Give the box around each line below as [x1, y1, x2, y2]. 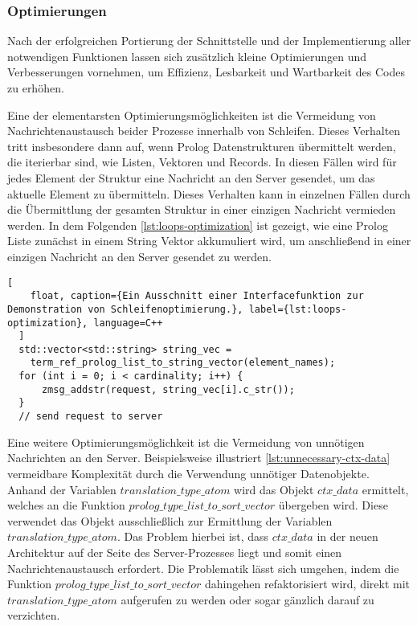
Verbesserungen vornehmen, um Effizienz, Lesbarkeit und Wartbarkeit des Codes [7, 63, 405, 80]
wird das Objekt [234, 481, 314, 497]
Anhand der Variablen [7, 481, 117, 497]
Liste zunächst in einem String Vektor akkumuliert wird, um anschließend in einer [7, 232, 411, 249]
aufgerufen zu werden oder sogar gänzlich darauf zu [121, 591, 374, 608]
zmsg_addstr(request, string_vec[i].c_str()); [41, 383, 295, 395]
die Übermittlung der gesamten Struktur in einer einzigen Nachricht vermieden [7, 201, 396, 218]
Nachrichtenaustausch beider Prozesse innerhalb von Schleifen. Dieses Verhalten [7, 122, 401, 139]
